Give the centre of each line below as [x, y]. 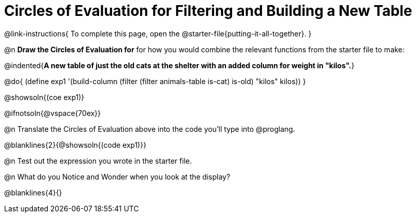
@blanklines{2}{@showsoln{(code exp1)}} [75, 145]
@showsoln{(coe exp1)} [44, 97]
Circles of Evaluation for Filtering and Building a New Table [208, 11]
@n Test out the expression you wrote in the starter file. [98, 161]
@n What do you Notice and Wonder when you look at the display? [117, 176]
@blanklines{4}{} [33, 192]
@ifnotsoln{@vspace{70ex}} [53, 113]
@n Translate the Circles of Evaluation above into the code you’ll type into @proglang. [150, 129]
